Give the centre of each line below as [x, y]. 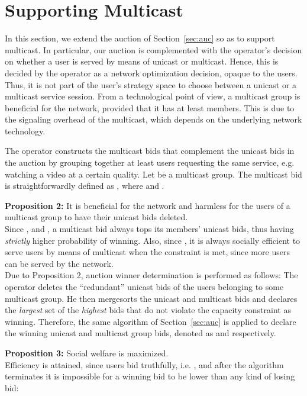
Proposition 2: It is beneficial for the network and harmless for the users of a [148, 205]
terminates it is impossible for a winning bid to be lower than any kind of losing [150, 376]
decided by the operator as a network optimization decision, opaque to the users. [151, 73]
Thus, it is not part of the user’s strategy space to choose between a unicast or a [151, 84]
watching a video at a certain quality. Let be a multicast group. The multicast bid [153, 174]
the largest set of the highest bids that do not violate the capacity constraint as [148, 310]
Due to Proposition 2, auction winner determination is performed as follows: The [151, 275]
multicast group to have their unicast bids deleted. [96, 217]
